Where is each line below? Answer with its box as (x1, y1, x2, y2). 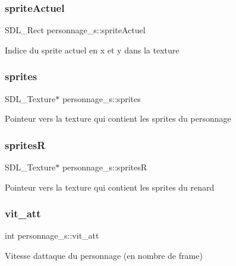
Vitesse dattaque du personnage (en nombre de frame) (5, 249, 203, 262)
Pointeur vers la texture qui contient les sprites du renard (5, 180, 215, 193)
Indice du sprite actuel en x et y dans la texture (5, 43, 180, 56)
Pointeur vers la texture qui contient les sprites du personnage (5, 112, 231, 125)
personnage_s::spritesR (62, 161, 147, 173)
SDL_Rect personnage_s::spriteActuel (5, 24, 146, 36)
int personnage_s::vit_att (5, 229, 99, 242)
